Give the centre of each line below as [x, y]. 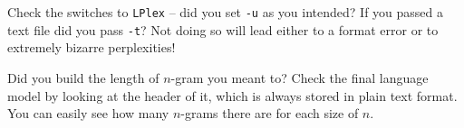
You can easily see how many [88, 113]
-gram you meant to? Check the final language [300, 77]
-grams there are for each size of [270, 113]
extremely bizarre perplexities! [92, 47]
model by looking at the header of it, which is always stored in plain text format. [232, 95]
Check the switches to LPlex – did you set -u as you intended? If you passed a [226, 12]
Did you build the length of [83, 77]
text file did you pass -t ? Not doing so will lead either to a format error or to [223, 29]
